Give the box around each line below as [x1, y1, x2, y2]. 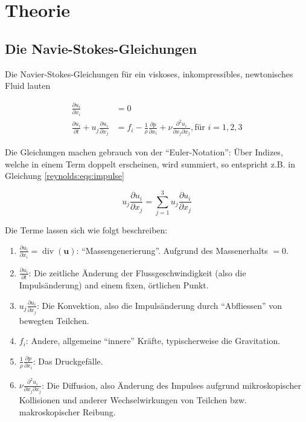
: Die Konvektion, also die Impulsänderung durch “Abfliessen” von [36, 299, 282, 311]
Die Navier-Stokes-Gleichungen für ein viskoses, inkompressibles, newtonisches [5, 67, 293, 80]
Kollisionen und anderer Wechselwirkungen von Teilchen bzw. [19, 394, 247, 406]
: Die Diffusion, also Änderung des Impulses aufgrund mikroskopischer [42, 378, 301, 391]
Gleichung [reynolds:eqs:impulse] [5, 169, 124, 182]
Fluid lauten [5, 79, 51, 92]
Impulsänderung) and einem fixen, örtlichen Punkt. [19, 278, 209, 291]
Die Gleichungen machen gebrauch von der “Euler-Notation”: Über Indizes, [5, 146, 283, 158]
